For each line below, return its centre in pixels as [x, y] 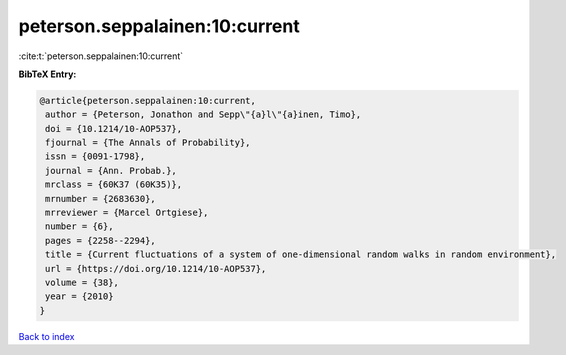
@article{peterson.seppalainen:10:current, [148, 100]
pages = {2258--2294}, [101, 240]
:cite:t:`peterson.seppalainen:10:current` [101, 56]
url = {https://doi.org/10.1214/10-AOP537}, [156, 268]
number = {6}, [79, 226]
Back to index [46, 336]
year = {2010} [79, 296]
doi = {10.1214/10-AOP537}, [114, 128]
